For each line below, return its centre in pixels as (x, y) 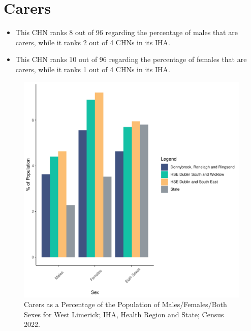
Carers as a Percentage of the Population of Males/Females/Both (125, 304)
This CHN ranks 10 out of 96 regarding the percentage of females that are (131, 59)
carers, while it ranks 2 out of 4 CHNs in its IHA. (93, 42)
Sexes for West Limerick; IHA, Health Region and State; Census (124, 314)
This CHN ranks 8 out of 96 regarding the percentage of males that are (127, 32)
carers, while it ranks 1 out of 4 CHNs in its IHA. (93, 69)
